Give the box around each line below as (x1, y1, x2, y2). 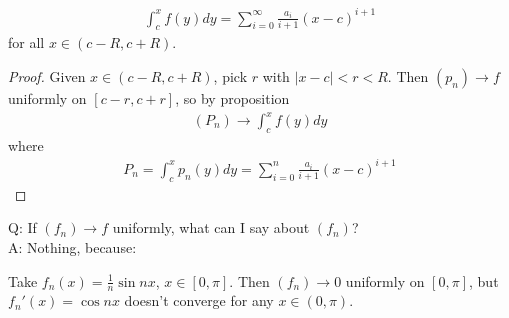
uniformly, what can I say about (112, 217, 310, 238)
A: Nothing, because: (8, 236, 137, 257)
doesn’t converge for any (124, 290, 274, 311)
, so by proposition (175, 87, 290, 108)
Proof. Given (8, 65, 86, 86)
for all (8, 32, 45, 53)
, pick (213, 65, 248, 86)
